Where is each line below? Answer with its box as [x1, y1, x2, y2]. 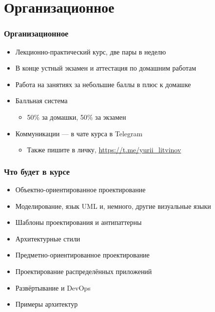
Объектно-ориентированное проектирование [15, 184, 146, 194]
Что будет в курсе [4, 165, 70, 177]
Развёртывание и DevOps [15, 282, 91, 293]
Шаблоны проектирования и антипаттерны [15, 217, 142, 227]
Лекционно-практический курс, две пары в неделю [15, 46, 166, 56]
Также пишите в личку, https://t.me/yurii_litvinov [27, 145, 181, 155]
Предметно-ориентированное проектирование [15, 250, 150, 260]
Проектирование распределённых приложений [15, 266, 152, 276]
